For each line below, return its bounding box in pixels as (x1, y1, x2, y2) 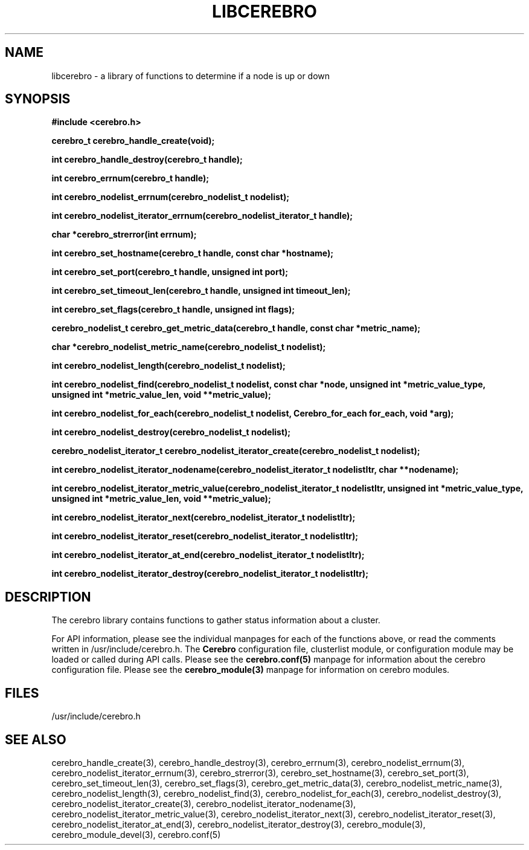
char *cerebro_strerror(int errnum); (51, 229, 197, 240)
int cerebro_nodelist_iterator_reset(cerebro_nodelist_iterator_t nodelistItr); (51, 531, 359, 542)
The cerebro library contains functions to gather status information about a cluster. (51, 615, 380, 626)
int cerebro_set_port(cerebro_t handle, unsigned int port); (51, 267, 289, 277)
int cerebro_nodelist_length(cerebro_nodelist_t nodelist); (51, 360, 286, 371)
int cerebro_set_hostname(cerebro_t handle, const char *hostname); (51, 248, 334, 259)
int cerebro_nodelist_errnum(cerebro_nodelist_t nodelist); (51, 192, 289, 203)
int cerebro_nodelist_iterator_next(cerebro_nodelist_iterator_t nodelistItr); (51, 512, 356, 523)
